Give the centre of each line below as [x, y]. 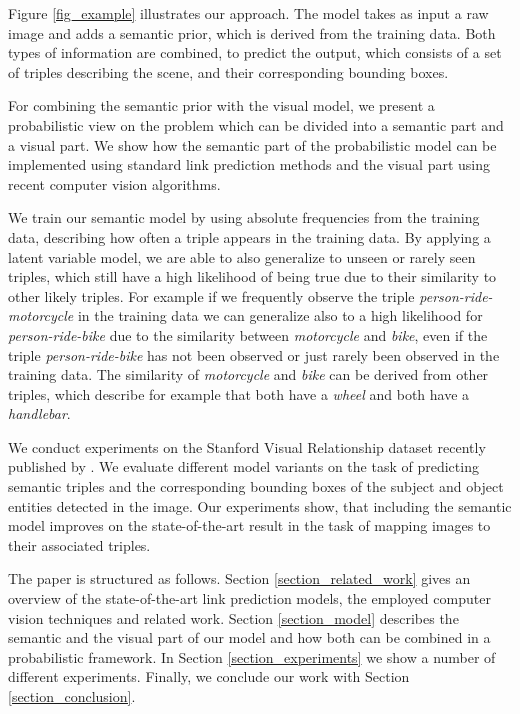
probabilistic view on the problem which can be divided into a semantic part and [256, 124]
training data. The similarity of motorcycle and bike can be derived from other [248, 374]
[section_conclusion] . [72, 696]
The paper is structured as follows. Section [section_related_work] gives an [239, 578]
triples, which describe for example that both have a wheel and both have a [239, 393]
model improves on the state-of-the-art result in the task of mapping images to [249, 525]
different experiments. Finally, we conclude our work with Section [209, 676]
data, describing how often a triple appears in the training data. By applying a [249, 236]
